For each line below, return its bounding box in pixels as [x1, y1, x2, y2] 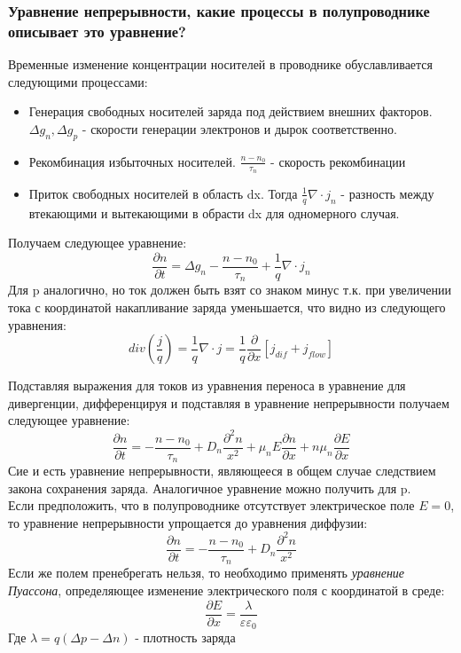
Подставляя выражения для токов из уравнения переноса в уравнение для [8, 376, 406, 395]
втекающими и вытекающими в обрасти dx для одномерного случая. [28, 203, 400, 222]
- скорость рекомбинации [270, 152, 406, 170]
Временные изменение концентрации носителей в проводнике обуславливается [8, 55, 434, 74]
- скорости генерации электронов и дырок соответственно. [82, 119, 397, 138]
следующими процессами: [8, 72, 148, 90]
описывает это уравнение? [8, 20, 186, 42]
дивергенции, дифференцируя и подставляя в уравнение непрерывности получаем [8, 393, 449, 412]
